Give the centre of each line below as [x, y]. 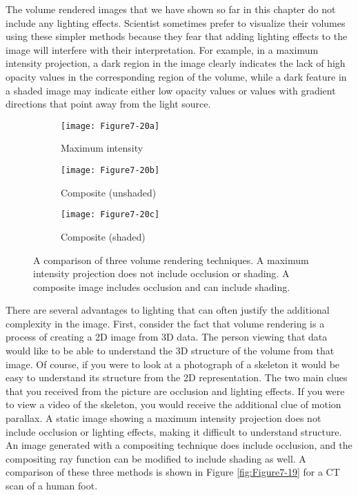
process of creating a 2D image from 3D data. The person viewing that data [167, 337]
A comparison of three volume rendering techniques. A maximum [171, 260]
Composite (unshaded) [109, 192]
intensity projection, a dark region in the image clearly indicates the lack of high [176, 63]
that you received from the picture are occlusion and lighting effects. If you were [175, 391]
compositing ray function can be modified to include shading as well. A [156, 458]
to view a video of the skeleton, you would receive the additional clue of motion [173, 404]
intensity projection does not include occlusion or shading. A [161, 273]
